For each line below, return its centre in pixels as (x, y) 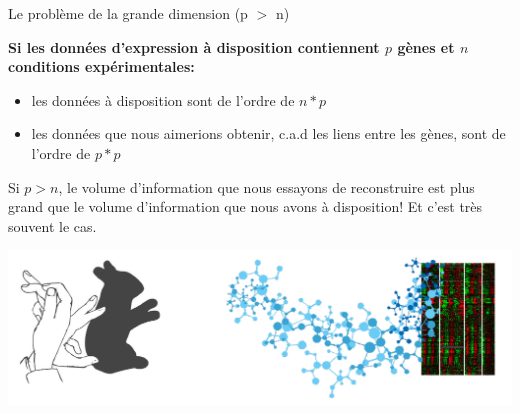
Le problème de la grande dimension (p (128, 13)
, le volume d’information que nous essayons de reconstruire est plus (266, 186)
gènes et (426, 46)
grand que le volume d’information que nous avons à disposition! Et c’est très (245, 206)
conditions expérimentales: (101, 66)
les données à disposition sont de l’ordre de (163, 99)
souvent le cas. (52, 225)
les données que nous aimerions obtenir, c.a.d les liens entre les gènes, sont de (268, 133)
